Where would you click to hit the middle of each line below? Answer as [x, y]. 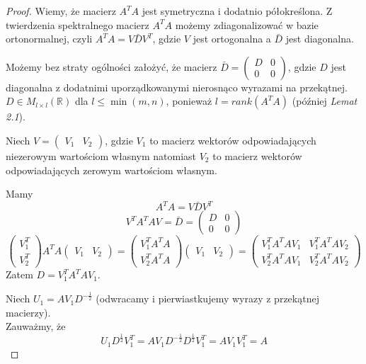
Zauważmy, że [36, 326]
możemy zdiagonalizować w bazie [247, 24]
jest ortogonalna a [232, 39]
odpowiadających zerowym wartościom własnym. [111, 170]
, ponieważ [189, 101]
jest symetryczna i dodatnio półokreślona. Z [237, 11]
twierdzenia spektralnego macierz [78, 24]
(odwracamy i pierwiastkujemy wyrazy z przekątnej [207, 298]
